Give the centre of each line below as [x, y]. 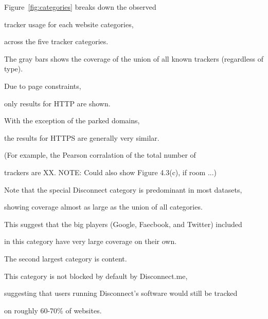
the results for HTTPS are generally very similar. [82, 137]
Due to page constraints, [43, 86]
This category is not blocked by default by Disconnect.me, [96, 276]
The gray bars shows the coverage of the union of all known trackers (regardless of [134, 58]
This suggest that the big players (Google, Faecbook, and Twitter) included [123, 224]
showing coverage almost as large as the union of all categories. [103, 207]
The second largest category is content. [66, 258]
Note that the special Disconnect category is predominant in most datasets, [123, 189]
